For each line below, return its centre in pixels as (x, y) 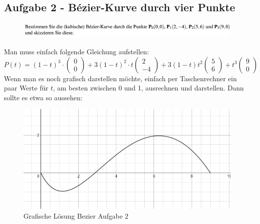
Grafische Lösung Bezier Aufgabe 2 (76, 216)
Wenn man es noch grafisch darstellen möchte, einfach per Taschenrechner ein (120, 78)
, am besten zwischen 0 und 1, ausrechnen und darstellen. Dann (148, 88)
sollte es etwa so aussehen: (43, 97)
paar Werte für (26, 88)
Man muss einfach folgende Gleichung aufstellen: (76, 52)
